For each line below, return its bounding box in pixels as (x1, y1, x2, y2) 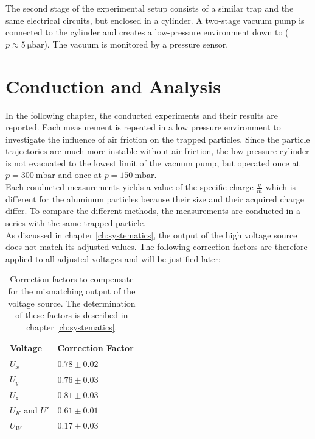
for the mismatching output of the (8, 285, 136, 298)
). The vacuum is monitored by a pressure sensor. (44, 37, 229, 50)
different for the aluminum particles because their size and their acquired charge (5, 192, 304, 205)
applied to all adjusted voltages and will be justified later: (5, 252, 221, 265)
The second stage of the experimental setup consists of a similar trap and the (5, 2, 294, 14)
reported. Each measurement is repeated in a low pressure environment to (5, 121, 281, 134)
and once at (58, 168, 102, 181)
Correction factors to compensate (10, 273, 134, 285)
